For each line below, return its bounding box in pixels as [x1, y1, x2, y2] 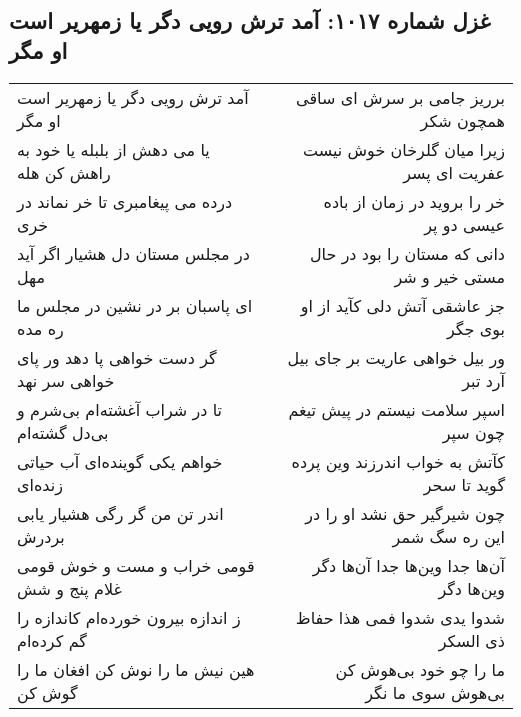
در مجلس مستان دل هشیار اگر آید [17, 241, 250, 265]
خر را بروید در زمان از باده [323, 189, 505, 213]
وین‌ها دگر [438, 576, 505, 600]
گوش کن [17, 680, 78, 704]
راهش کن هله [17, 160, 111, 184]
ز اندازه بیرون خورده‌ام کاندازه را [17, 605, 241, 629]
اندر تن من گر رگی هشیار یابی [17, 501, 224, 525]
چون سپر [442, 420, 505, 444]
